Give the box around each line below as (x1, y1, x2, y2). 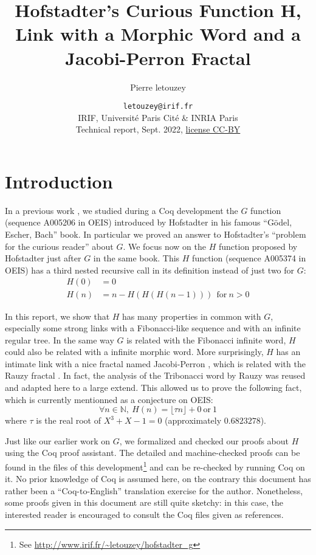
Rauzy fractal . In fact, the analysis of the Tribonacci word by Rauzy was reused (5, 369, 306, 382)
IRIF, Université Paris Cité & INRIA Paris (78, 111, 238, 123)
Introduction (5, 168, 113, 193)
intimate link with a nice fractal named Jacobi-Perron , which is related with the (5, 357, 306, 370)
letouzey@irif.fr (123, 102, 193, 111)
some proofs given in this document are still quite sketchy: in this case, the (5, 496, 283, 509)
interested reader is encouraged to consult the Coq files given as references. (5, 508, 284, 521)
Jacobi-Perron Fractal (65, 45, 251, 70)
